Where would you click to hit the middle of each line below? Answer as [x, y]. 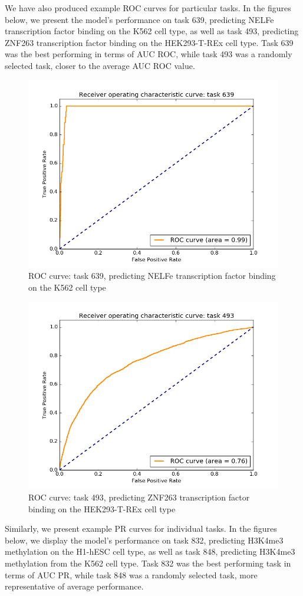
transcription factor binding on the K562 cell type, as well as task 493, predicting [152, 31]
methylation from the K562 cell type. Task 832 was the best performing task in [148, 563]
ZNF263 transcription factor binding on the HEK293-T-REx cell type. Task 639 [149, 42]
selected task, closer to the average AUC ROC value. [100, 65]
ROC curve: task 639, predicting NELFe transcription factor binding [152, 276]
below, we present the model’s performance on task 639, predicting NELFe [139, 19]
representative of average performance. [74, 586]
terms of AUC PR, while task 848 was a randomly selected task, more [131, 574]
